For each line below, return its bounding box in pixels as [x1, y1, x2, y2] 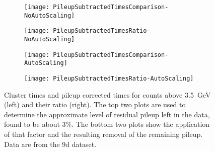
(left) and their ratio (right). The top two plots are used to [4, 99, 186, 110]
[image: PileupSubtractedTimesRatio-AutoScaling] [24, 74, 194, 82]
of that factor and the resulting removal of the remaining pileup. [4, 128, 203, 139]
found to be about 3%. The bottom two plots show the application [4, 119, 210, 129]
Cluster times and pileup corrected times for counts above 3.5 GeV [4, 89, 211, 100]
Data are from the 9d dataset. [4, 138, 97, 149]
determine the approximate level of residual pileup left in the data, [4, 109, 210, 119]
